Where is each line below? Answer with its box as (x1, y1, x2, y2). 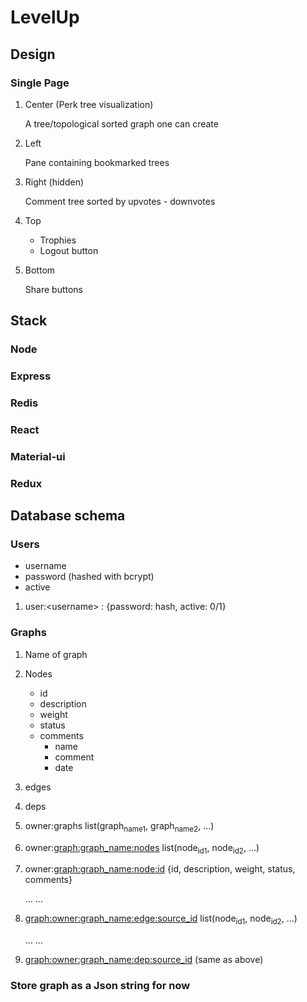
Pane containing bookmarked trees (24, 156, 170, 168)
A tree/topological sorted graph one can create (24, 117, 219, 130)
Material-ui (10, 449, 66, 463)
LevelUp (10, 6, 80, 29)
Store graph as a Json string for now (10, 979, 191, 993)
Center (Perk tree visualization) (24, 98, 154, 110)
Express (10, 369, 52, 383)
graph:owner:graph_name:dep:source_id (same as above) (24, 954, 264, 966)
